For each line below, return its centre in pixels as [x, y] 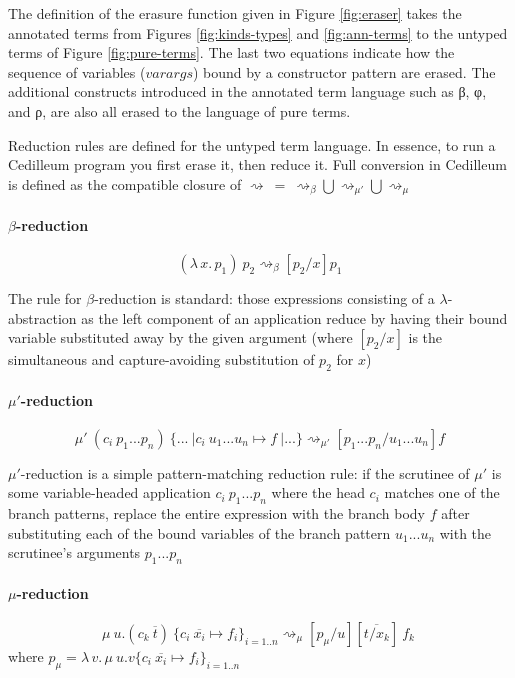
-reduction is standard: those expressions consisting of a [264, 298]
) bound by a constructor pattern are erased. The [344, 71]
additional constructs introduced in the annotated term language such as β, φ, [247, 91]
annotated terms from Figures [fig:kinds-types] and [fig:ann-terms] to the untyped [258, 32]
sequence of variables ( [77, 71]
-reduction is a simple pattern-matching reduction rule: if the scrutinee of [245, 472]
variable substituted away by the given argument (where [180, 337]
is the [425, 337]
